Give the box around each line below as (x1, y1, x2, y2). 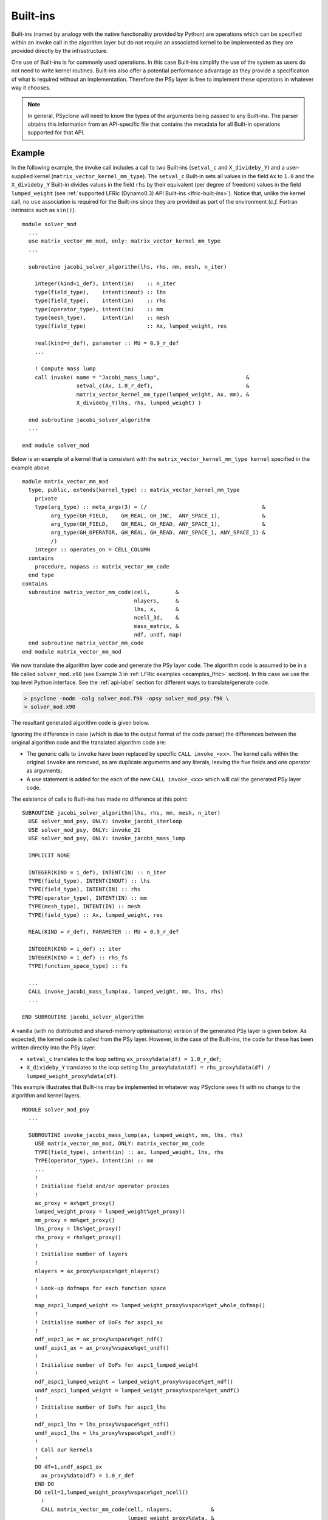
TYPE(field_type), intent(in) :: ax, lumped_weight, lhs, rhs (34, 1149, 224, 1155)
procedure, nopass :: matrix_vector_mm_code (34, 563, 169, 570)
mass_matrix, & (134, 623, 179, 629)
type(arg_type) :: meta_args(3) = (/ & (34, 503, 265, 511)
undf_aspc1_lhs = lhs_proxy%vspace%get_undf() (34, 1429, 176, 1436)
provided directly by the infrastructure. (11, 47, 108, 55)
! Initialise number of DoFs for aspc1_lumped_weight (34, 1361, 199, 1368)
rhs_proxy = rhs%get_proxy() (34, 1234, 121, 1240)
